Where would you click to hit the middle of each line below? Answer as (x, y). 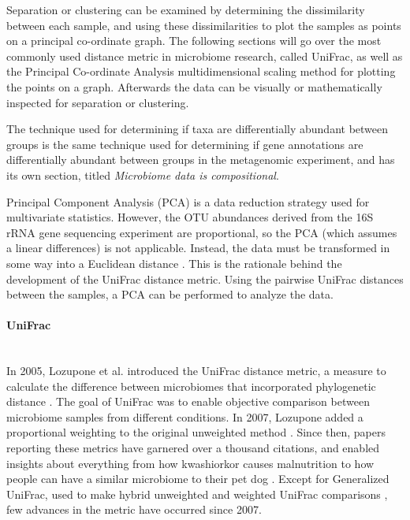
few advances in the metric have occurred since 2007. (134, 509)
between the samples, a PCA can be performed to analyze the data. (170, 294)
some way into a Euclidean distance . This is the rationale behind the (174, 263)
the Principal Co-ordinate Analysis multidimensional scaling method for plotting (201, 71)
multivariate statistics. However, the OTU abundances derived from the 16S (190, 217)
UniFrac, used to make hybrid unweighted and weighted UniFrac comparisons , (197, 494)
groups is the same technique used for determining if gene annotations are (185, 144)
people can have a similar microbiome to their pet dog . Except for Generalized (198, 479)
